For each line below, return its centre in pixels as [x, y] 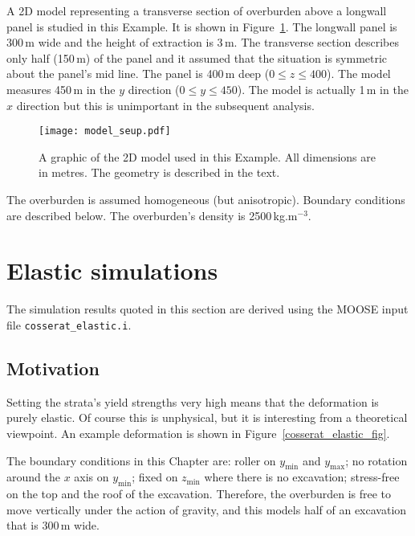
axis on [92, 477]
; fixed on [155, 477]
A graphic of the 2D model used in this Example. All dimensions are [207, 156]
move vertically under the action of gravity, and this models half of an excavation [207, 509]
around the [33, 477]
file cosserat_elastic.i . [69, 324]
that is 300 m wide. [53, 525]
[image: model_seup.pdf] [105, 131]
